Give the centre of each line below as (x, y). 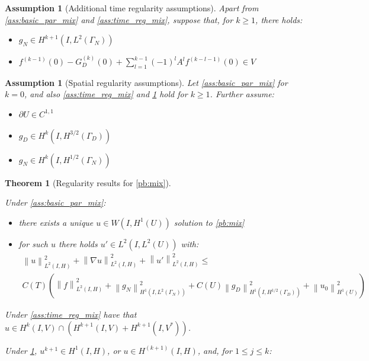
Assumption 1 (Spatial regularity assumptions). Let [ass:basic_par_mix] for (146, 82)
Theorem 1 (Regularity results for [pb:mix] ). (88, 182)
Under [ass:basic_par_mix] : (55, 202)
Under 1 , (21, 350)
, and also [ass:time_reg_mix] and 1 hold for (106, 94)
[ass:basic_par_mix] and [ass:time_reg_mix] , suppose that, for (119, 19)
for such (33, 243)
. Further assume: (242, 94)
